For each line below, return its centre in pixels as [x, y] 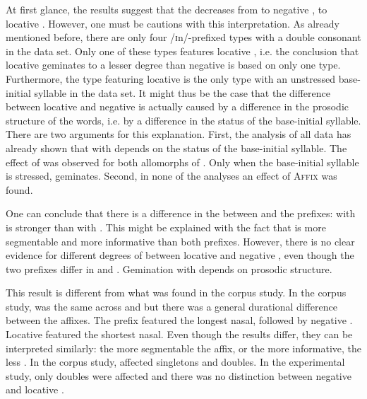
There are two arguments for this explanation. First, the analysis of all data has [179, 134]
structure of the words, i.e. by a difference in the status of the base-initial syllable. [183, 120]
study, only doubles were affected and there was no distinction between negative [179, 375]
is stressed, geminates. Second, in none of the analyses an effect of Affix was [172, 176]
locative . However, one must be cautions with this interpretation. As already [173, 23]
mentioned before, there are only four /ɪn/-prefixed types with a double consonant [183, 37]
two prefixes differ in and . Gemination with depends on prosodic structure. [169, 268]
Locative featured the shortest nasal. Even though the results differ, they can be [179, 334]
